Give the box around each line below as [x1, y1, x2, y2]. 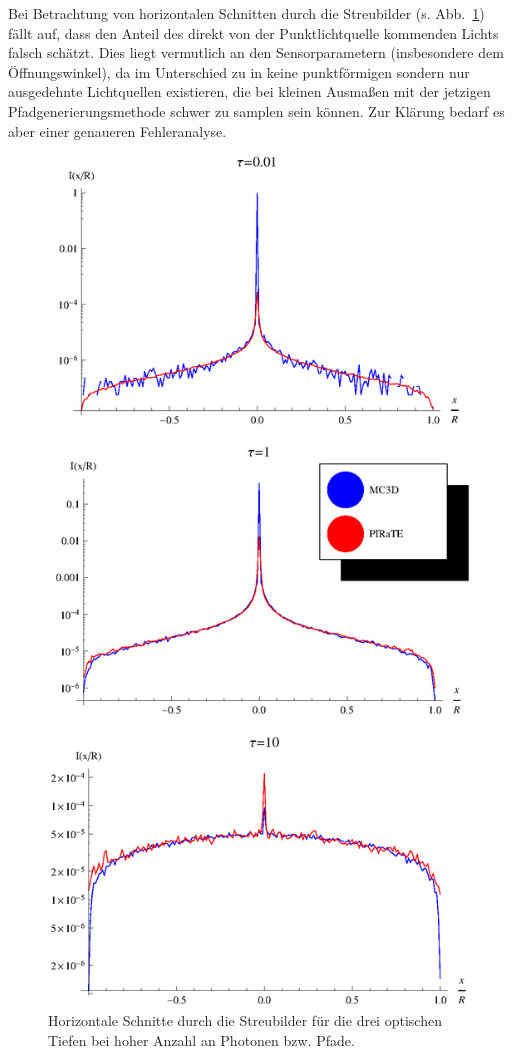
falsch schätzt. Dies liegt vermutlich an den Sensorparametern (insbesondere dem [8, 42, 504, 63]
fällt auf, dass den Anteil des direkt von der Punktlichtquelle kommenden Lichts [8, 22, 499, 43]
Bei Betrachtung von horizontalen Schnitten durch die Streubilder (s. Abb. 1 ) [8, 3, 485, 23]
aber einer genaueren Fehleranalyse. [8, 120, 227, 141]
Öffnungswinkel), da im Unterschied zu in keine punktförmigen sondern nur [8, 61, 470, 82]
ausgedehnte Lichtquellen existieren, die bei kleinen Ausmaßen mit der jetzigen [8, 81, 491, 102]
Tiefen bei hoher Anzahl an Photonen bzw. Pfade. [48, 1029, 355, 1050]
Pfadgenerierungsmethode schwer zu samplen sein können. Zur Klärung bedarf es [8, 100, 505, 121]
